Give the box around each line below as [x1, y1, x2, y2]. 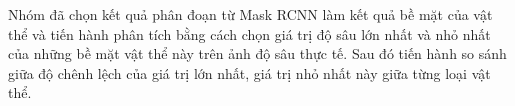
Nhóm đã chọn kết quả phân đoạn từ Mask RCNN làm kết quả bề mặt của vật [8, 4, 493, 24]
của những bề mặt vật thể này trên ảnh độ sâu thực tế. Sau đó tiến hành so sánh [8, 43, 507, 64]
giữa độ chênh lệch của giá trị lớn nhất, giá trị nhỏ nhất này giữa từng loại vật [8, 62, 491, 83]
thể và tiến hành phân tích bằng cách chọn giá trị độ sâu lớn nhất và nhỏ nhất [8, 23, 491, 44]
